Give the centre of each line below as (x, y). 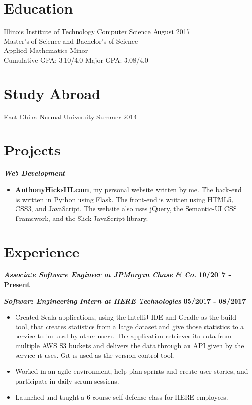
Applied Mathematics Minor (46, 50)
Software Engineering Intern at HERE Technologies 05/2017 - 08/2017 (125, 300)
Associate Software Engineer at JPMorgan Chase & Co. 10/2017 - (118, 275)
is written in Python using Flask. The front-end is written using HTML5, (124, 199)
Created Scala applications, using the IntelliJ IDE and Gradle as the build (126, 317)
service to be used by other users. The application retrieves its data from (123, 336)
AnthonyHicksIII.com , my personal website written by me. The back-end (128, 189)
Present (17, 284)
